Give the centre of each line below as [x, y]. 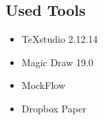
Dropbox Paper [54, 108]
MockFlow [43, 85]
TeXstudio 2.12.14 [60, 39]
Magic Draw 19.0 [57, 62]
